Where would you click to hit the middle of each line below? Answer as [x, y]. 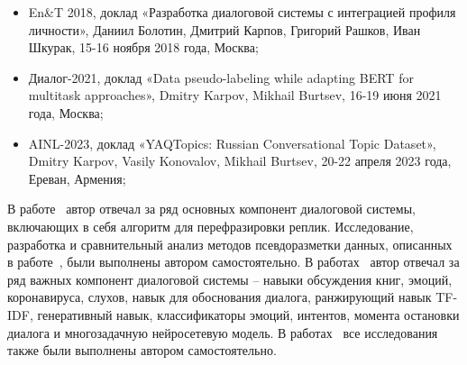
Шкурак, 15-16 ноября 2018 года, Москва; [143, 47]
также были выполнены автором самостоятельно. [142, 350]
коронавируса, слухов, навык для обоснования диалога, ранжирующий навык [220, 297]
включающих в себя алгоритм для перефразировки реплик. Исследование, [211, 226]
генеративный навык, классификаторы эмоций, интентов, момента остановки [248, 314]
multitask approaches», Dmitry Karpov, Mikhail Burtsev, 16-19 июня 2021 [235, 95]
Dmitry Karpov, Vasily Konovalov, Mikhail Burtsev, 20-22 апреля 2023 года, [240, 161]
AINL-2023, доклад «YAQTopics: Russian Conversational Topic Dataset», [232, 143]
